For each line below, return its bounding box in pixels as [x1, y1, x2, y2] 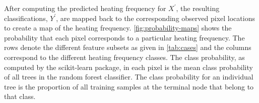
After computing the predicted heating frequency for [4, 3, 166, 13]
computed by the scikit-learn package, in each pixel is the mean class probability [4, 61, 253, 72]
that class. [4, 91, 36, 101]
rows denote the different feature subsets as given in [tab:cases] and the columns [4, 42, 251, 52]
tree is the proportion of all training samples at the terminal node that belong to [4, 81, 254, 91]
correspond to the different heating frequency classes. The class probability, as [4, 51, 245, 62]
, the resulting [176, 3, 220, 13]
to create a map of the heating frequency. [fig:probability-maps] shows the [4, 22, 232, 33]
